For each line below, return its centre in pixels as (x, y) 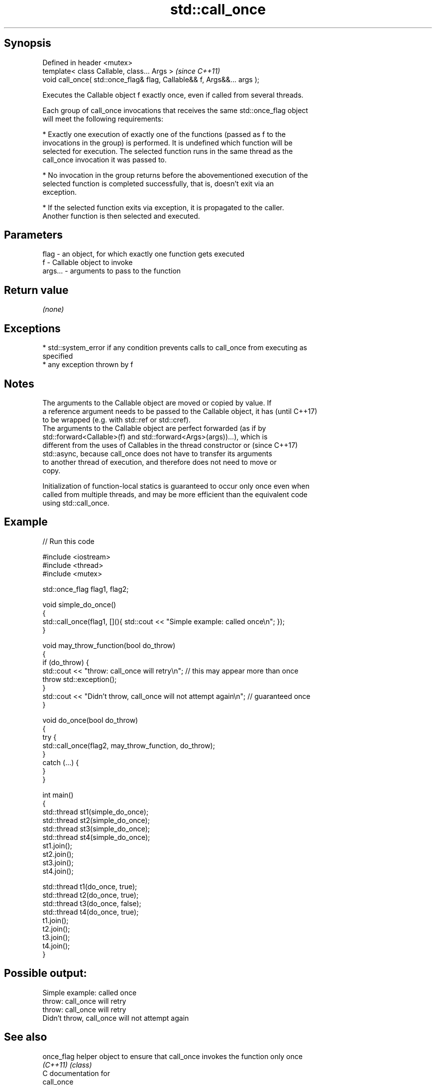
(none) (53, 309)
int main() (58, 795)
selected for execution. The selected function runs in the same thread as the (168, 151)
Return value (36, 290)
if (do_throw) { (66, 662)
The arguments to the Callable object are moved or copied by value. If (157, 403)
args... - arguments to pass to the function (112, 271)
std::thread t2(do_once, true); (91, 895)
